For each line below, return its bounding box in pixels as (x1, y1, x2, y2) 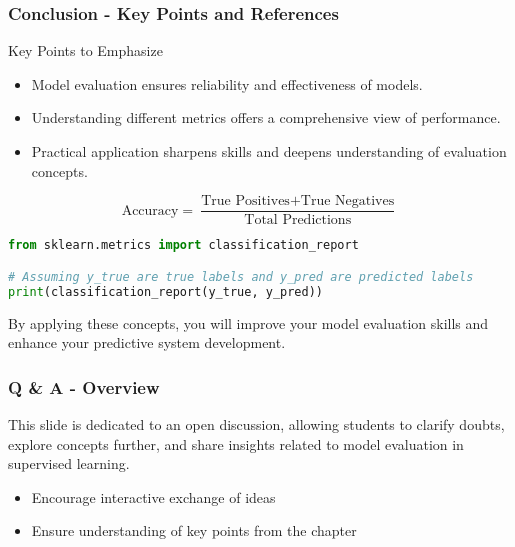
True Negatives (300, 194, 395, 209)
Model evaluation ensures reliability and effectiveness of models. (31, 73, 423, 94)
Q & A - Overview (8, 374, 160, 399)
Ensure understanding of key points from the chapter (31, 520, 357, 541)
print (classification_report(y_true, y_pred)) (8, 284, 323, 299)
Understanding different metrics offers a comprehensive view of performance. (31, 107, 501, 128)
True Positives (201, 194, 290, 209)
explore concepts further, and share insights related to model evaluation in (8, 433, 464, 454)
